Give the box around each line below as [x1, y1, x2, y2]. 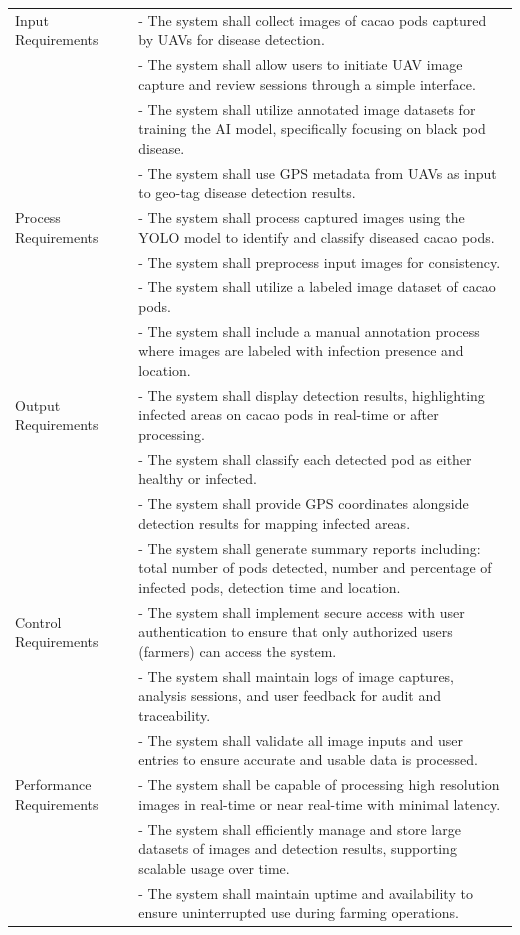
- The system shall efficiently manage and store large [138, 818, 461, 839]
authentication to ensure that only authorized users [138, 621, 453, 642]
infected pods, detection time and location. [138, 576, 401, 597]
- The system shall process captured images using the [138, 207, 465, 228]
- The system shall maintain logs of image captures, [138, 665, 455, 686]
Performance [15, 774, 92, 795]
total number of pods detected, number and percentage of [138, 557, 492, 578]
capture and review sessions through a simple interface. [138, 73, 476, 94]
